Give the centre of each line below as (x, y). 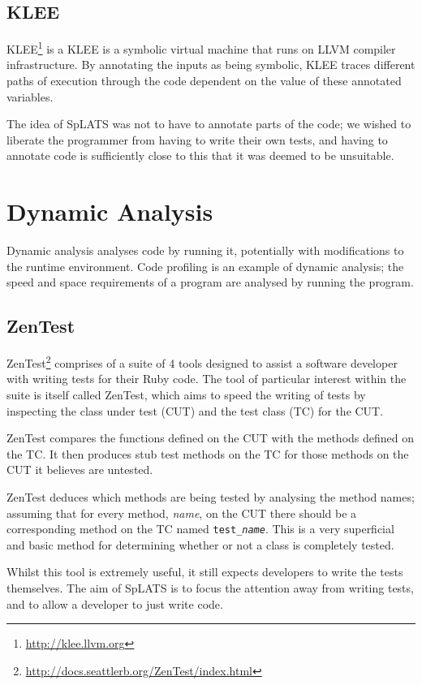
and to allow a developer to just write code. (115, 603)
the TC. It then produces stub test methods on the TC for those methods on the (208, 453)
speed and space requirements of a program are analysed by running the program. (210, 282)
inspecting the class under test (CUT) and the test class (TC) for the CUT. (195, 410)
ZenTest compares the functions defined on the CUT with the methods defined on (210, 438)
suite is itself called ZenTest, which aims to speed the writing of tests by (186, 394)
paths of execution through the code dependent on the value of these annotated (204, 81)
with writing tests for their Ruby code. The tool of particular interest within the (207, 379)
